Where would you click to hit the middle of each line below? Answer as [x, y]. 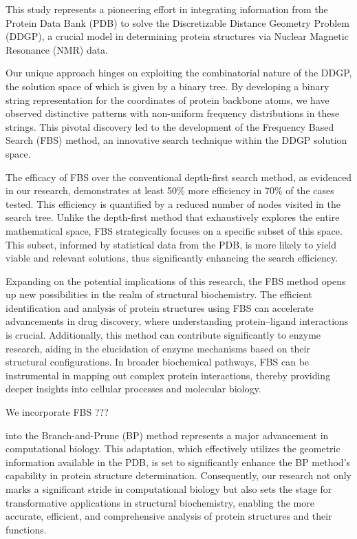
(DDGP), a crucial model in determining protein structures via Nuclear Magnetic [177, 36]
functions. [26, 529]
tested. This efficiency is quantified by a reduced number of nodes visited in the [173, 203]
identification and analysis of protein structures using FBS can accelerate [160, 307]
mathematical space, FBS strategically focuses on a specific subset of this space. [174, 230]
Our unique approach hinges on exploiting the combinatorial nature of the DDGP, [179, 73]
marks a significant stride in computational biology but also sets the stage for [169, 489]
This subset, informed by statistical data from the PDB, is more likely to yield [171, 244]
